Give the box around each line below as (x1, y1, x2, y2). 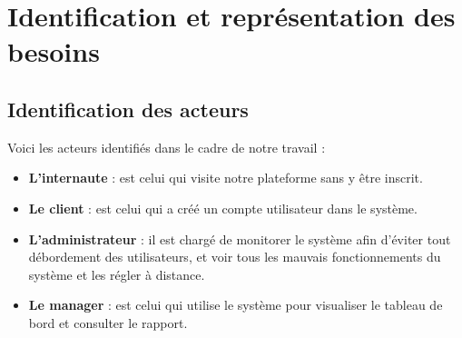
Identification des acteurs (7, 94, 249, 123)
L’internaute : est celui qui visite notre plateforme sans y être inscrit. (28, 168, 423, 187)
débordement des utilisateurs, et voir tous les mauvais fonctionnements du (28, 247, 441, 266)
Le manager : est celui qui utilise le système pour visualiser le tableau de (28, 295, 443, 314)
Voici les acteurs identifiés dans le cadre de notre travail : (7, 137, 326, 156)
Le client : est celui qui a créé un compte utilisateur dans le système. (28, 198, 418, 217)
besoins (7, 33, 100, 70)
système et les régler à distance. (28, 264, 205, 283)
